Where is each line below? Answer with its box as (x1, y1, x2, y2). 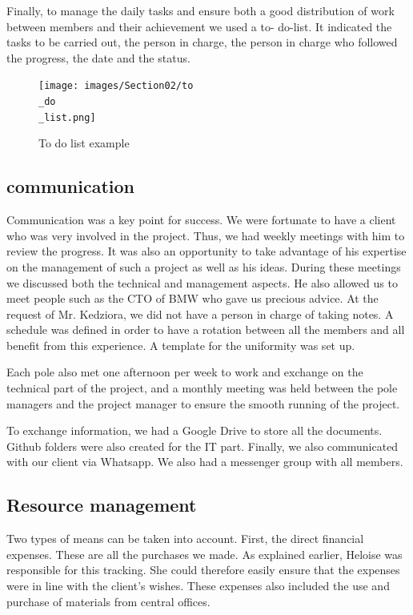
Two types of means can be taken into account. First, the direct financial (6, 530, 364, 547)
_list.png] (38, 111, 96, 123)
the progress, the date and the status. (6, 49, 190, 66)
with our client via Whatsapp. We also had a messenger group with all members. (6, 453, 403, 470)
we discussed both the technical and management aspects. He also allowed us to (6, 274, 398, 291)
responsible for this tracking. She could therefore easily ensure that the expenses (6, 561, 400, 578)
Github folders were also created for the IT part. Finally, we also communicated (6, 437, 399, 454)
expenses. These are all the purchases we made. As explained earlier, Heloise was (6, 545, 403, 562)
